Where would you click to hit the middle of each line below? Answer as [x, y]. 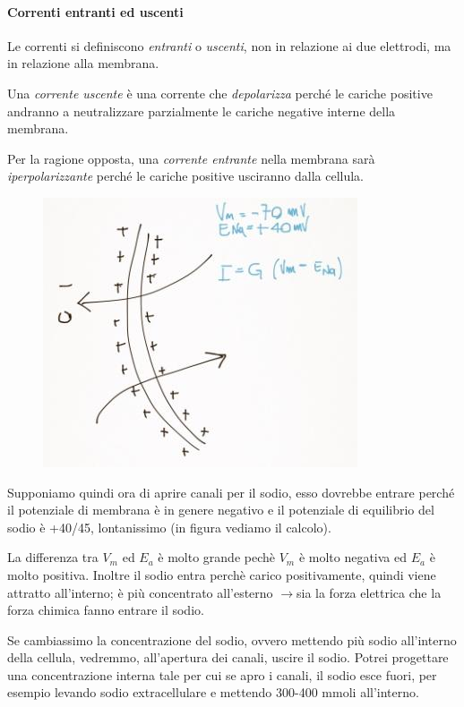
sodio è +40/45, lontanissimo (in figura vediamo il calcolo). [169, 527]
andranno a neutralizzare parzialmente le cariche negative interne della [202, 111]
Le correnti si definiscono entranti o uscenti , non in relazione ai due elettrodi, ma [229, 45]
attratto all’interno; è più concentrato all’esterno [140, 592]
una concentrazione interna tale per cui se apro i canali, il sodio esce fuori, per [222, 674]
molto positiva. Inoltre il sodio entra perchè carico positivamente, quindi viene [222, 574]
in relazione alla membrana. [83, 63]
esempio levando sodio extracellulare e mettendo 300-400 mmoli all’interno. [213, 692]
